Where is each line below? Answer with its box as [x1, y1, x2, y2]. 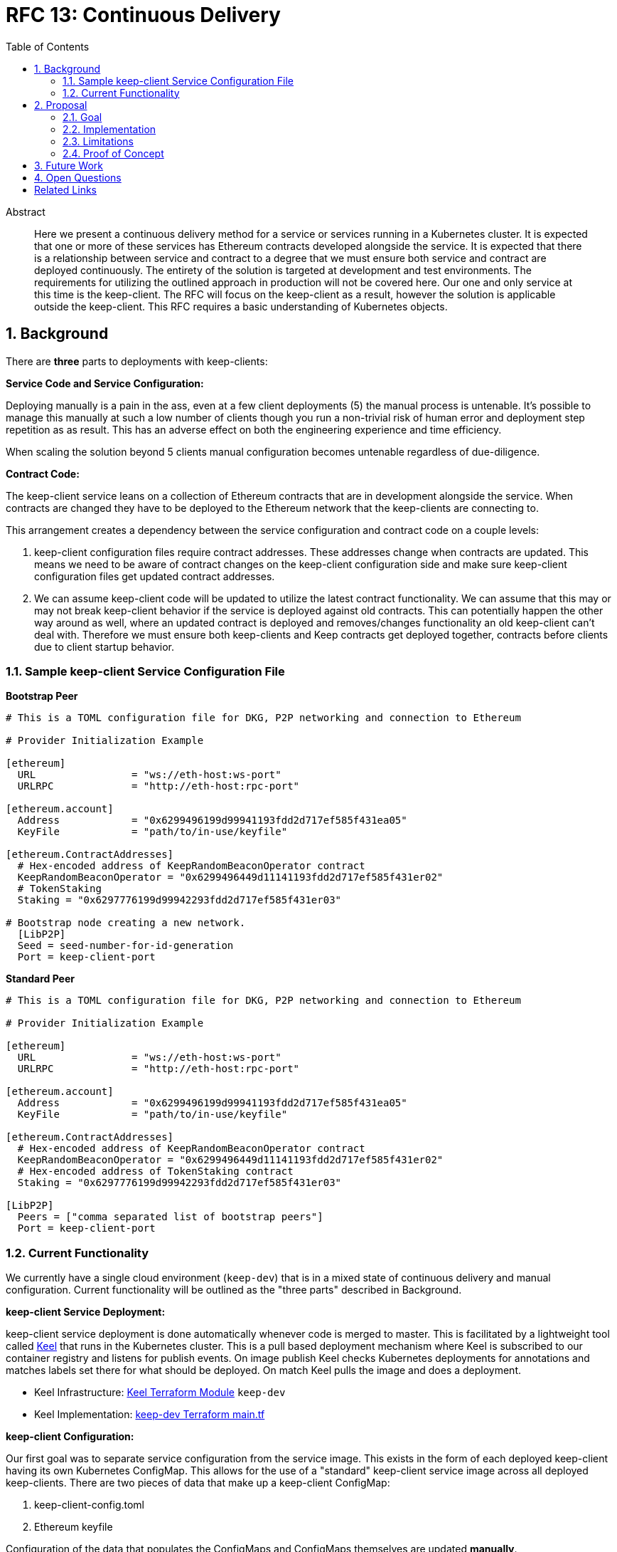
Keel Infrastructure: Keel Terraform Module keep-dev [34, 1386, 286, 1399]
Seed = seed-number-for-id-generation [17, 940, 234, 952]
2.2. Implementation [63, 122, 156, 135]
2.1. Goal [63, 110, 102, 123]
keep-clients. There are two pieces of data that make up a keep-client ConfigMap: [6, 1477, 390, 1489]
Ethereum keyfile [34, 1521, 113, 1533]
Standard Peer [6, 972, 75, 985]
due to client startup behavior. [34, 640, 174, 653]
